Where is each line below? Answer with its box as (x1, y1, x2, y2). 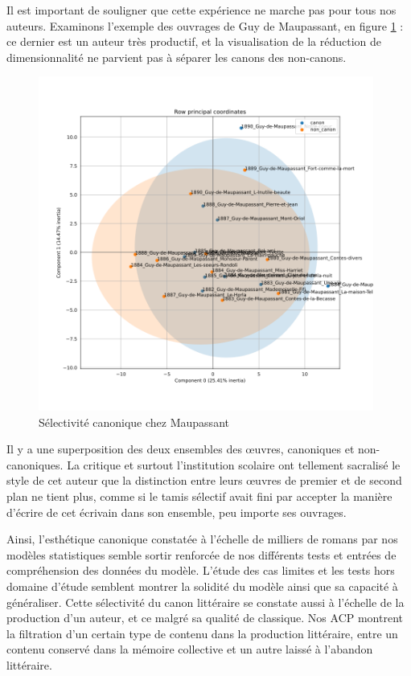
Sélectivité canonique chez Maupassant (39, 413, 229, 430)
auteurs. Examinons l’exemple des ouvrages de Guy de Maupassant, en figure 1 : (6, 17, 404, 34)
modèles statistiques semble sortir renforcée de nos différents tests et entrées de (6, 546, 397, 563)
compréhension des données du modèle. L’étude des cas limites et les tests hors (6, 562, 395, 579)
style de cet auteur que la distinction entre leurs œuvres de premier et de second (6, 472, 402, 489)
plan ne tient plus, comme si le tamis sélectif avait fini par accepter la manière (6, 488, 393, 505)
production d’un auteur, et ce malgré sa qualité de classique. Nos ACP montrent (6, 609, 403, 626)
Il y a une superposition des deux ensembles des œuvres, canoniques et (6, 440, 355, 457)
